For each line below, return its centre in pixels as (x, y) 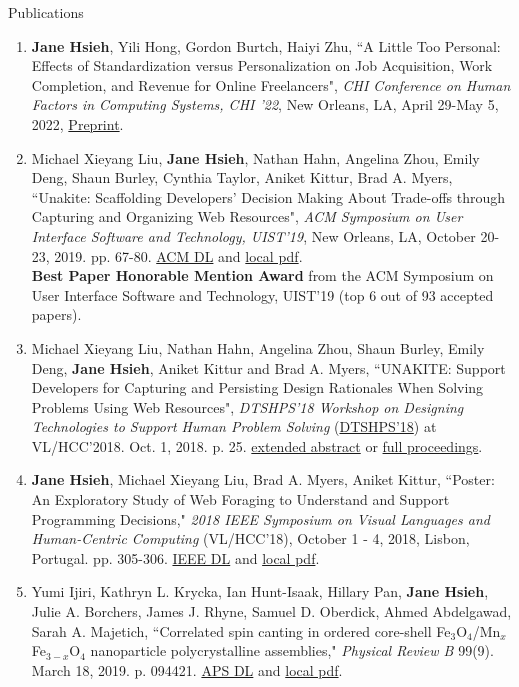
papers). (56, 314)
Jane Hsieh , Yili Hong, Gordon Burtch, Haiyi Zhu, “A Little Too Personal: (266, 45)
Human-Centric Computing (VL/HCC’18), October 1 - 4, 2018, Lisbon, (250, 538)
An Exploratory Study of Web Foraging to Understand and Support (240, 499)
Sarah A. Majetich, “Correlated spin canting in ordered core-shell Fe (241, 630)
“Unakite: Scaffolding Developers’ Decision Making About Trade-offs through (268, 196)
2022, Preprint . (77, 123)
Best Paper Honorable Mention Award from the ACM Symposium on (262, 275)
